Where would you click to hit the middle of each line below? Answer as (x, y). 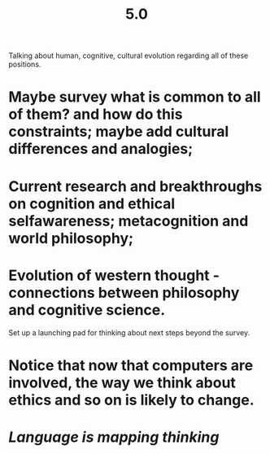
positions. (25, 64)
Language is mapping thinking (114, 437)
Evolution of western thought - (114, 275)
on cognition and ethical (92, 203)
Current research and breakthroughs (135, 186)
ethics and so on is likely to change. (131, 400)
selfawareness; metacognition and (128, 221)
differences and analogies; (101, 149)
